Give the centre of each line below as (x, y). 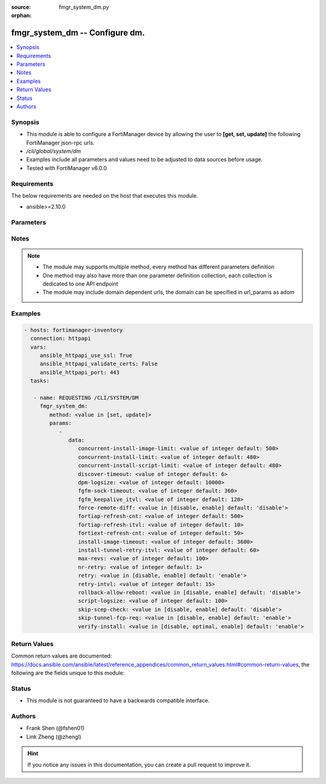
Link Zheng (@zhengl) (54, 737)
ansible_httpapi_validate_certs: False (99, 364)
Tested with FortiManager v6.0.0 (67, 168)
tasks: (40, 381)
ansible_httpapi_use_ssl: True (86, 356)
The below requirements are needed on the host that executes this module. (105, 195)
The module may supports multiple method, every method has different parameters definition (158, 267)
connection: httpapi (61, 338)
